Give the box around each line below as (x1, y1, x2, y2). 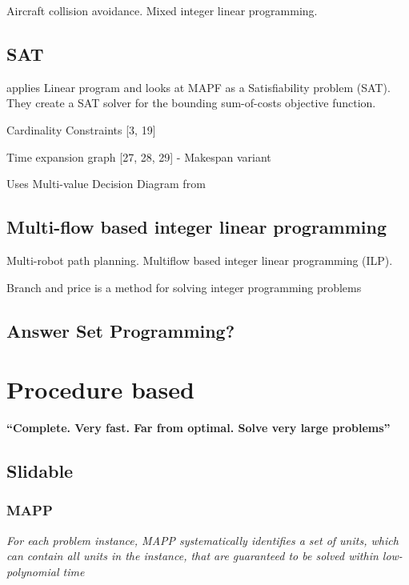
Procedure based (6, 373, 194, 406)
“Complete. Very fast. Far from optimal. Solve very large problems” (6, 419, 391, 436)
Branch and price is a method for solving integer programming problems (6, 278, 362, 295)
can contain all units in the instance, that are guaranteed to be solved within (6, 547, 379, 564)
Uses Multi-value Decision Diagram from (6, 175, 206, 192)
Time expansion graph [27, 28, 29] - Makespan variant (6, 148, 271, 165)
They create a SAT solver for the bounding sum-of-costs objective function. (6, 94, 376, 111)
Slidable (6, 459, 74, 483)
